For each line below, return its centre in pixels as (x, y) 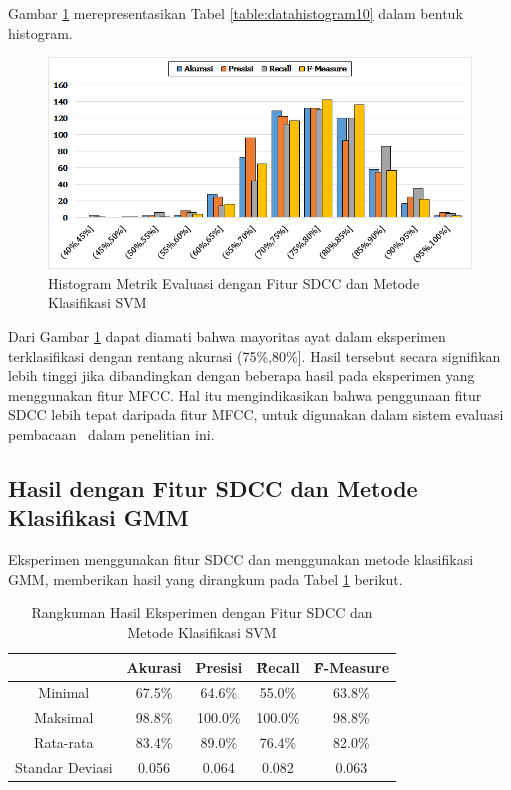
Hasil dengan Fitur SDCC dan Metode (213, 487)
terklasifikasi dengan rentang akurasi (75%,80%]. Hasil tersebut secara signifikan (254, 355)
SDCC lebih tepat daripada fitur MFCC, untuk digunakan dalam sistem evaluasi (256, 414)
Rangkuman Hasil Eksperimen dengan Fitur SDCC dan (202, 612)
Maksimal (64, 717)
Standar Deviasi (64, 766)
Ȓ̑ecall (278, 666)
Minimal (64, 692)
